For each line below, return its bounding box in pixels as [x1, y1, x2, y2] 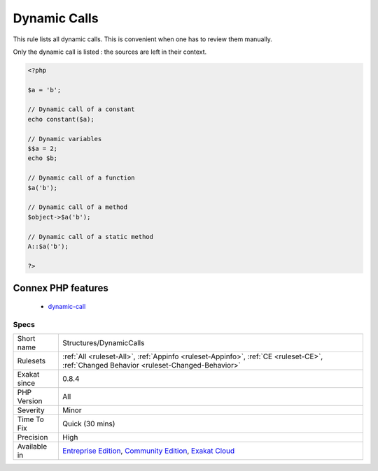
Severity [17, 405, 45, 415]
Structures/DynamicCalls [62, 338, 145, 347]
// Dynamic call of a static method [27, 233, 154, 240]
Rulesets [17, 356, 45, 365]
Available [17, 441, 48, 451]
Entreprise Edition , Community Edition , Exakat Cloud [62, 446, 235, 456]
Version [17, 396, 43, 405]
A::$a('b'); [27, 242, 69, 250]
